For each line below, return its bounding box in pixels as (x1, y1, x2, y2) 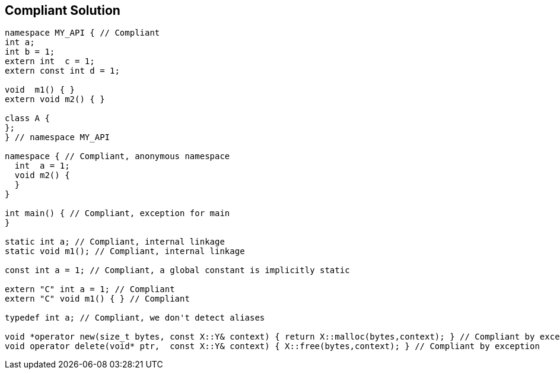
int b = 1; (5, 47, 55, 57)
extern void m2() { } (5, 94, 105, 104)
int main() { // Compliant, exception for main (5, 208, 230, 218)
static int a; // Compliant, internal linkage (5, 237, 225, 247)
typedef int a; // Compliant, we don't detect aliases (5, 313, 265, 323)
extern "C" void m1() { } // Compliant (5, 294, 190, 304)
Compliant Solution (5, 3, 120, 18)
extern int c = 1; (5, 56, 95, 66)
